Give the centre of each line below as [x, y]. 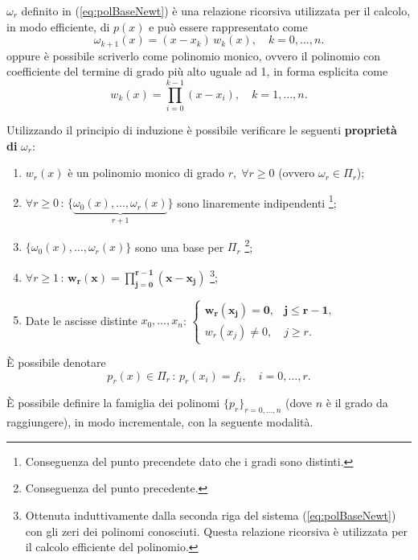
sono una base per [179, 247]
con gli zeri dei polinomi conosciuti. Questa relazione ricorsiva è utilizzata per [217, 531]
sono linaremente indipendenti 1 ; [257, 201]
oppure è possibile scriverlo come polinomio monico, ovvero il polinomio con [194, 55]
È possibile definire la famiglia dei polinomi [113, 403]
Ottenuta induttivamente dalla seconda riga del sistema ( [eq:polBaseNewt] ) [211, 515]
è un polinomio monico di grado [146, 173]
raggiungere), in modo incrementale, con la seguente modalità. [160, 422]
